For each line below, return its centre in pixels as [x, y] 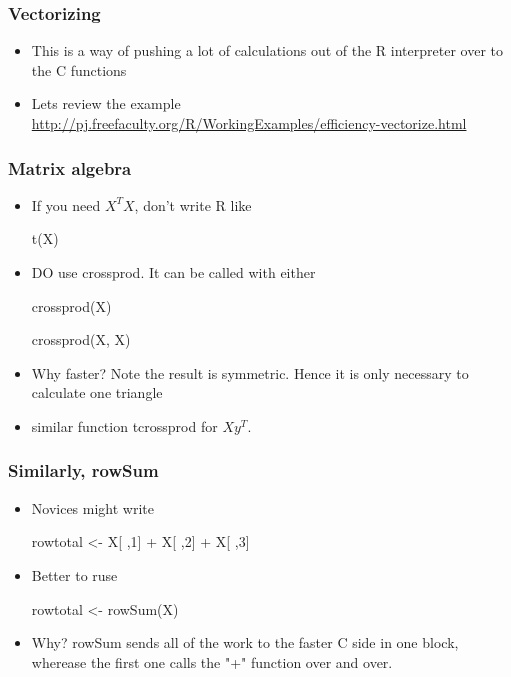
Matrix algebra [70, 167]
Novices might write [93, 507]
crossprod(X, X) [81, 339]
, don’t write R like [193, 204]
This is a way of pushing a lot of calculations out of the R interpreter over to [267, 50]
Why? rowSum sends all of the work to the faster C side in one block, [245, 642]
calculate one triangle [97, 392]
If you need [66, 204]
